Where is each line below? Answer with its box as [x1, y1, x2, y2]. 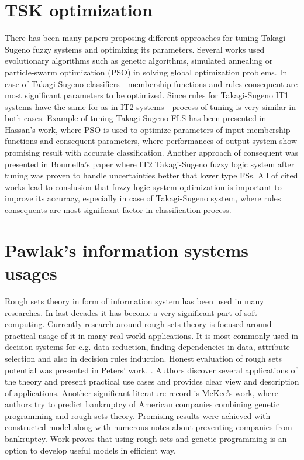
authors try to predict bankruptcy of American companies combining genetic [5, 398, 280, 410]
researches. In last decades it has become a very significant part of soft [5, 306, 257, 318]
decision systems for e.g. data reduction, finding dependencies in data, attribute [5, 341, 290, 353]
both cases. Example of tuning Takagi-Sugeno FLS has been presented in [5, 112, 267, 124]
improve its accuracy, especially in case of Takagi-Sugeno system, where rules [5, 192, 281, 204]
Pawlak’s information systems [5, 238, 248, 262]
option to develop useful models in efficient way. [5, 444, 176, 456]
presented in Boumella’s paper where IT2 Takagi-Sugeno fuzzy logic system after [5, 157, 295, 170]
